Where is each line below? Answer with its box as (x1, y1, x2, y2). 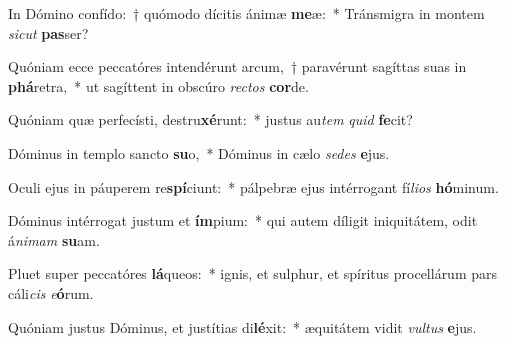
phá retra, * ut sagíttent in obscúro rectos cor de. (8, 75, 309, 96)
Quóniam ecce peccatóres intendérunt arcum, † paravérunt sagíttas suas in (8, 56, 467, 77)
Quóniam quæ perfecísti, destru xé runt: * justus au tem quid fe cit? (8, 109, 413, 130)
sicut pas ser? (8, 22, 89, 43)
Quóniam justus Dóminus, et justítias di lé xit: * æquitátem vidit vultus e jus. (8, 316, 477, 337)
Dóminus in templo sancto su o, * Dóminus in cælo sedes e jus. (8, 142, 390, 163)
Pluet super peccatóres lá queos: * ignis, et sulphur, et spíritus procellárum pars (8, 263, 498, 284)
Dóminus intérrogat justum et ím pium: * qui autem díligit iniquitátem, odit (8, 210, 478, 231)
